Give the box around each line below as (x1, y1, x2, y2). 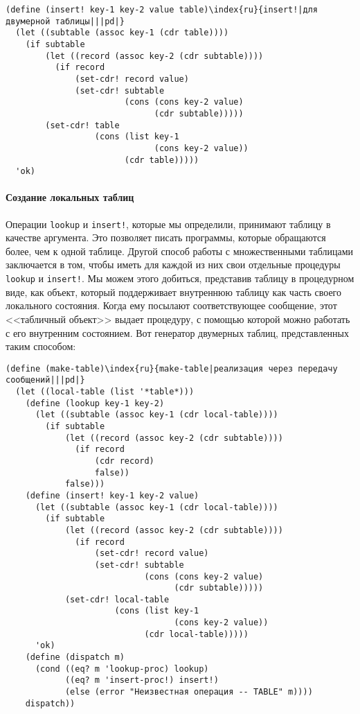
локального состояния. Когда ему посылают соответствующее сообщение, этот (6, 298, 337, 313)
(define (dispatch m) (25, 652, 125, 663)
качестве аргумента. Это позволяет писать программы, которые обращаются (6, 230, 326, 245)
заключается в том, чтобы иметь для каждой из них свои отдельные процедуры (6, 257, 341, 272)
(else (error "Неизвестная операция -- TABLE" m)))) (64, 687, 313, 697)
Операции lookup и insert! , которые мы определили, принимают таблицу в (6, 216, 331, 231)
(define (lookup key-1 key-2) (25, 398, 165, 408)
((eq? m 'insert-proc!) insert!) (64, 675, 219, 686)
